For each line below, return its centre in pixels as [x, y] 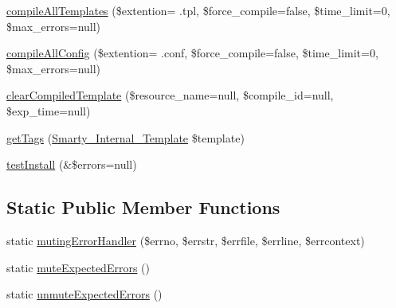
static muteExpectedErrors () [78, 267]
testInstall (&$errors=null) [72, 164]
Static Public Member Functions [143, 207]
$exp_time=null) [49, 110]
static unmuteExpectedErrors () [84, 294]
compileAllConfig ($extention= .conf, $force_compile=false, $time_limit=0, [192, 53]
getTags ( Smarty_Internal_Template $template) [125, 137]
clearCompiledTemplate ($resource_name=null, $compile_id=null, [170, 95]
